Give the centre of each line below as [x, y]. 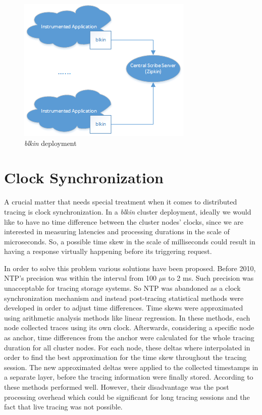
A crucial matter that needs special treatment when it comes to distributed [121, 202]
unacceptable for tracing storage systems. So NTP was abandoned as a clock [122, 288]
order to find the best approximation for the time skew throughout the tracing [125, 357]
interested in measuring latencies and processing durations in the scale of [117, 231]
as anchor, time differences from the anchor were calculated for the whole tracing [129, 338]
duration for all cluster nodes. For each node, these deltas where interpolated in [127, 347]
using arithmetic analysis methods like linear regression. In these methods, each [127, 317]
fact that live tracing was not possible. [63, 407]
